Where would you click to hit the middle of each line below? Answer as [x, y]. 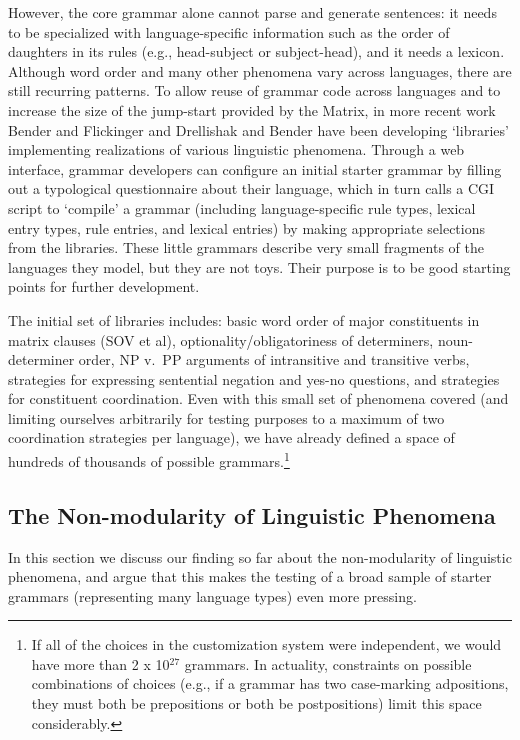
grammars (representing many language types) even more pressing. [212, 595]
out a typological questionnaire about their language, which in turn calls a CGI [251, 188]
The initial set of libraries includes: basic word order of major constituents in [244, 319]
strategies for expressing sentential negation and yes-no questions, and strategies [254, 378]
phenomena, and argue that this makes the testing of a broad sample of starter [250, 576]
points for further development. [104, 286]
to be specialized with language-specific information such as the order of [229, 31]
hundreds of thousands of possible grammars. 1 [149, 459]
